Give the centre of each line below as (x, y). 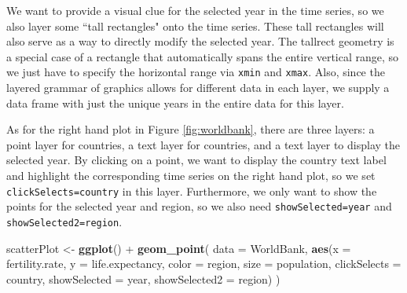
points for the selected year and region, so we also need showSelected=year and (199, 206)
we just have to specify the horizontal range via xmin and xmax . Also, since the (196, 72)
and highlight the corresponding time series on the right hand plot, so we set (191, 175)
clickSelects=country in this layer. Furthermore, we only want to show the (192, 190)
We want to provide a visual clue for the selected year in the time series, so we (195, 10)
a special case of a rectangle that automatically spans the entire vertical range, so (203, 56)
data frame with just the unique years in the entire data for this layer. (175, 103)
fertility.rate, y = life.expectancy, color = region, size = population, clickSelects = (204, 264)
